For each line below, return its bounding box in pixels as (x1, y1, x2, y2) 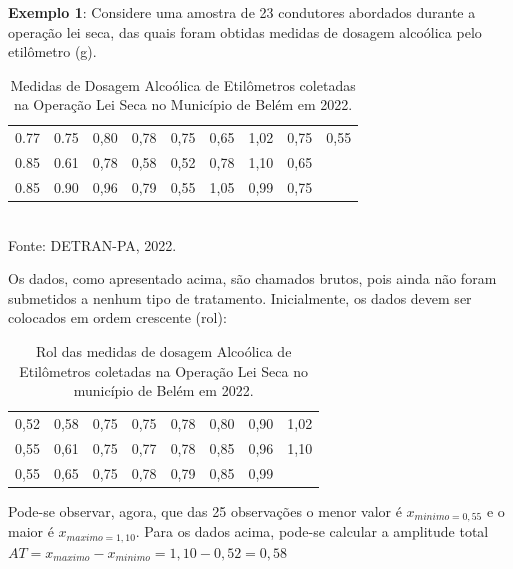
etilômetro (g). (8, 41, 97, 62)
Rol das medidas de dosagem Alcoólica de (35, 340, 292, 361)
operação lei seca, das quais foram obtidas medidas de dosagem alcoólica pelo (8, 21, 482, 42)
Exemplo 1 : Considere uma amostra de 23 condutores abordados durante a (8, 2, 476, 22)
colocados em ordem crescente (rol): (8, 307, 227, 328)
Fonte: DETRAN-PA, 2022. (8, 234, 177, 255)
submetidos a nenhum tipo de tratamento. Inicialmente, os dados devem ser (8, 287, 472, 308)
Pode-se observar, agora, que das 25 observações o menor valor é (8, 500, 402, 521)
